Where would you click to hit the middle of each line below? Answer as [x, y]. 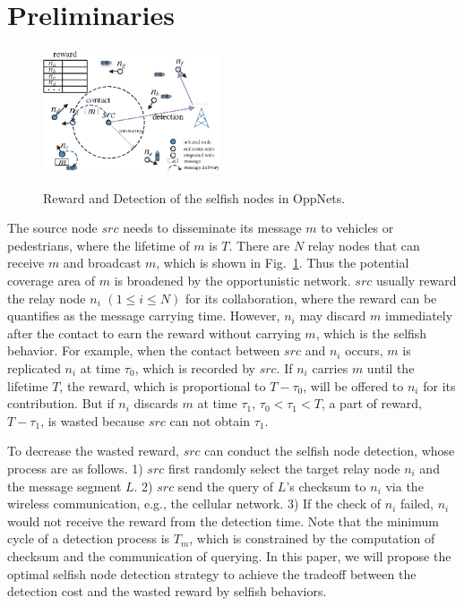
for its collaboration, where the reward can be [311, 298]
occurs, [364, 350]
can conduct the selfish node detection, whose [330, 451]
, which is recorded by [195, 367]
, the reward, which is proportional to [163, 385]
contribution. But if [61, 403]
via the [404, 486]
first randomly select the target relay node [284, 468]
